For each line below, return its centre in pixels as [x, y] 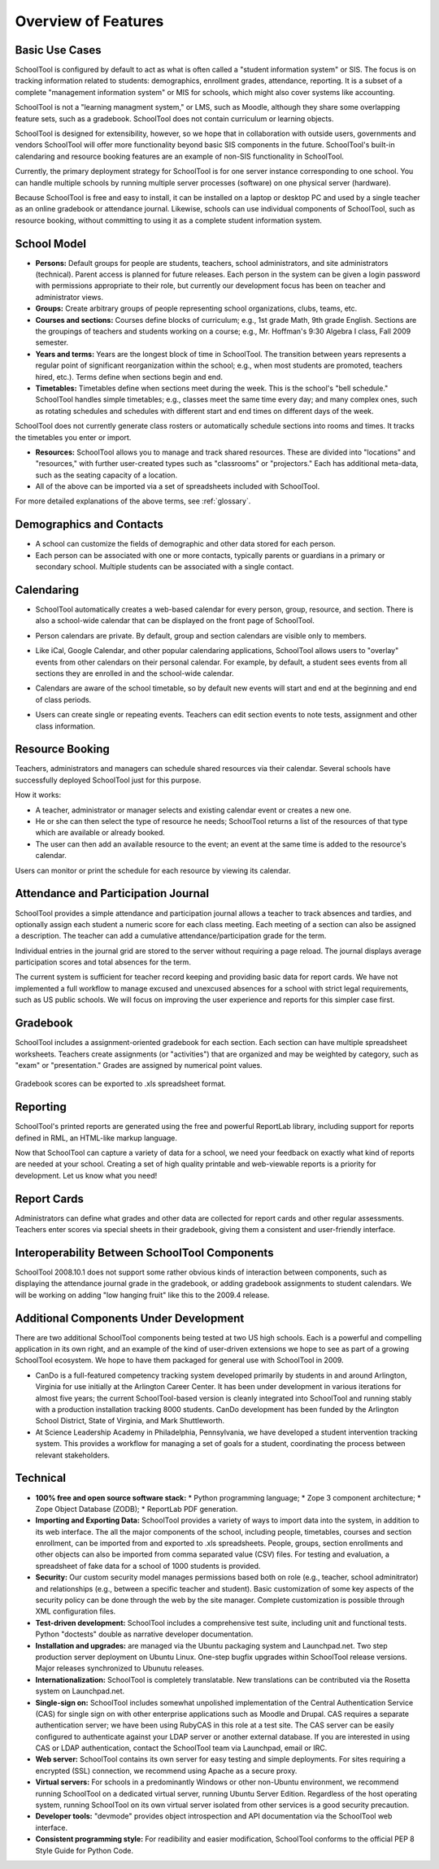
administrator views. [69, 297]
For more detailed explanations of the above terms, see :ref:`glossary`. [133, 501]
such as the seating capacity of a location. [106, 475]
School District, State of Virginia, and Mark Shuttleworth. [130, 1421]
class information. [65, 726]
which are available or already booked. [100, 833]
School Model [51, 244]
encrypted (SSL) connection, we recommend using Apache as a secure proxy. [166, 1771]
